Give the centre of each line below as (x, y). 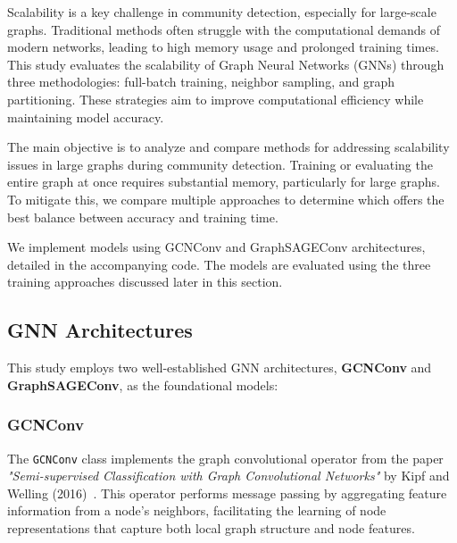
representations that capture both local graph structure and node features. (211, 527)
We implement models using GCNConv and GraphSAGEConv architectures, (216, 247)
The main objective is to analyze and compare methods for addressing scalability (228, 147)
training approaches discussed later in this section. (145, 282)
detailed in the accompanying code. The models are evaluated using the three (219, 264)
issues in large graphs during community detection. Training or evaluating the (220, 164)
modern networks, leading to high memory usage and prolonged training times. (223, 47)
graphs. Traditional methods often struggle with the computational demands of (224, 29)
